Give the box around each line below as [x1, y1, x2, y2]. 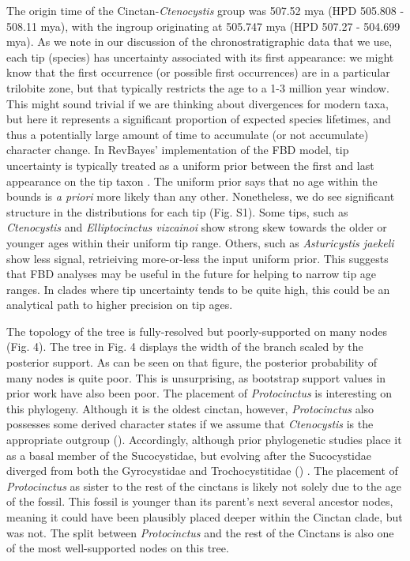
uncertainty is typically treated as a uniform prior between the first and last [6, 156, 374, 173]
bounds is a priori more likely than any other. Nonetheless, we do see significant [6, 188, 395, 205]
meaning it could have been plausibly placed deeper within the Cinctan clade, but [6, 509, 403, 525]
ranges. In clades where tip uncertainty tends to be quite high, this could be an [6, 280, 390, 297]
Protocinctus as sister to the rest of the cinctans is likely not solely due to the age [6, 477, 401, 494]
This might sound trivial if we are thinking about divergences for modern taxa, [6, 95, 389, 111]
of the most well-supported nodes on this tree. [6, 540, 229, 556]
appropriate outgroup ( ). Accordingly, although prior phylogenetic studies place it [6, 431, 402, 448]
